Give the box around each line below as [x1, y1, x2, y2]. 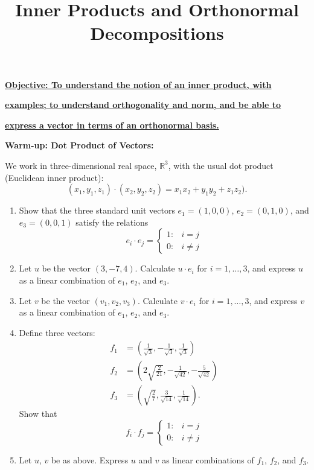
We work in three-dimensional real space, [5, 159, 157, 171]
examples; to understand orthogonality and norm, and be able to [5, 98, 281, 111]
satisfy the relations [75, 215, 149, 228]
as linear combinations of [162, 453, 254, 466]
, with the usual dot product [168, 159, 274, 171]
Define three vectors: [19, 326, 95, 338]
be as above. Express [51, 453, 129, 466]
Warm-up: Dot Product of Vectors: [5, 139, 154, 151]
